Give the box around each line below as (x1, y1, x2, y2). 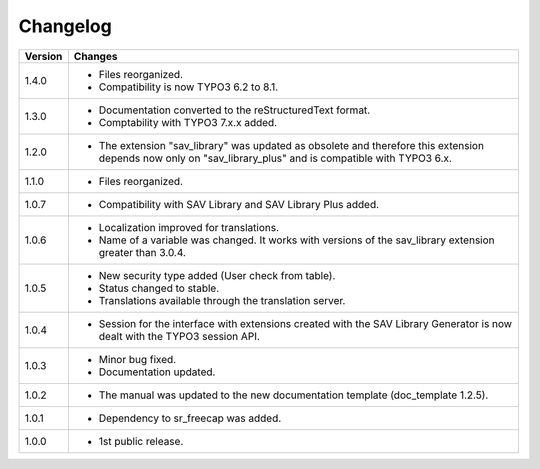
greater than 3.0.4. (98, 245, 187, 259)
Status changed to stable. (98, 281, 220, 295)
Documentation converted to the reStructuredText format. (98, 103, 371, 117)
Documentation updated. (98, 365, 216, 379)
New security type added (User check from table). (98, 268, 336, 282)
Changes (73, 49, 118, 63)
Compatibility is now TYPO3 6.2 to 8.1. (98, 80, 279, 94)
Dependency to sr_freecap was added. (98, 411, 282, 425)
